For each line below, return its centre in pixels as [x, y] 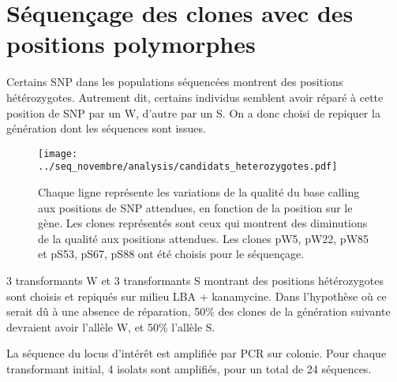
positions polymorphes [131, 44]
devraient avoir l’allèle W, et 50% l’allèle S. [111, 326]
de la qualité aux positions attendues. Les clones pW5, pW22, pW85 [204, 238]
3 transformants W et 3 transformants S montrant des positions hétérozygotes [195, 280]
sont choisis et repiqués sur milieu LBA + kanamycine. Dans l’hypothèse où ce [197, 296]
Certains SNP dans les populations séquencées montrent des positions [175, 82]
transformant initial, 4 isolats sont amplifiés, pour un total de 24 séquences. [189, 368]
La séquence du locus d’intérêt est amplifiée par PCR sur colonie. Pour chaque [197, 353]
